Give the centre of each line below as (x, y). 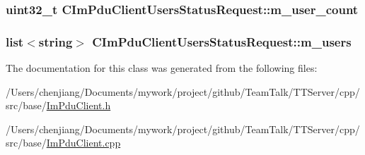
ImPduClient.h (79, 105)
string (56, 41)
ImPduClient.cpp (83, 143)
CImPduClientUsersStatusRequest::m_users (222, 41)
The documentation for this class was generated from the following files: (162, 68)
